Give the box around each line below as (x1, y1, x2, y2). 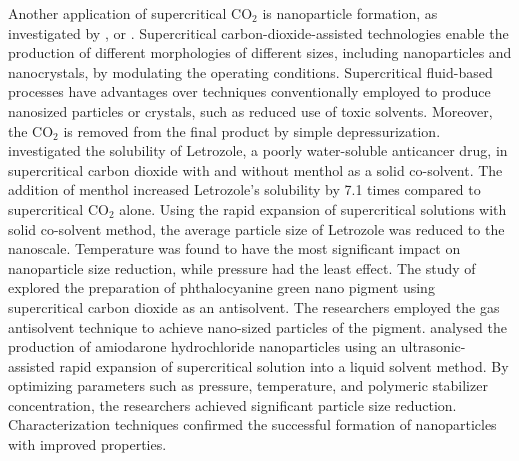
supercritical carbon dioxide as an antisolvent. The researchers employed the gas (8, 296, 500, 317)
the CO (8, 120, 54, 141)
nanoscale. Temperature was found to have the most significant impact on (8, 238, 461, 259)
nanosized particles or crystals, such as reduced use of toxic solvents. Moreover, (8, 100, 493, 121)
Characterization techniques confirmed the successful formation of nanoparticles (8, 414, 497, 435)
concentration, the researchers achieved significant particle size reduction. (8, 394, 457, 415)
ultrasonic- (400, 336, 466, 357)
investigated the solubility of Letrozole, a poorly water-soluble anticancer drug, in (8, 140, 508, 161)
